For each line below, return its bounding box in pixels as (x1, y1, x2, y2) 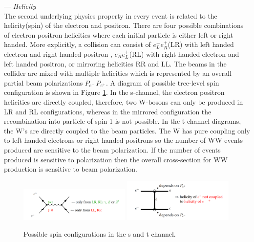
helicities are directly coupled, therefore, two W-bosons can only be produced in (4, 96, 243, 107)
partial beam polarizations (4, 77, 83, 88)
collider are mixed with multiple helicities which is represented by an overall (4, 68, 232, 78)
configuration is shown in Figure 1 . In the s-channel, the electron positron (4, 87, 225, 97)
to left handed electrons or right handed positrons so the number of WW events (4, 135, 243, 145)
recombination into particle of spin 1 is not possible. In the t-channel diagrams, (4, 116, 241, 126)
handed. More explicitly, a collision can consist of (4, 39, 151, 49)
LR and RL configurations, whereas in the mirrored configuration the (4, 106, 212, 116)
